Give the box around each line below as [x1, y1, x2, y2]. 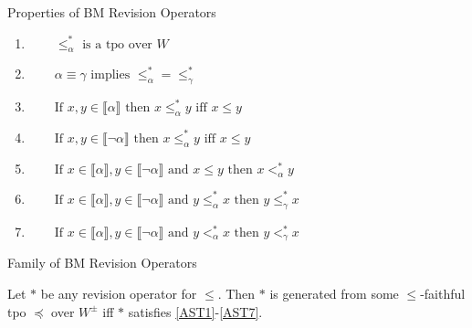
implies [90, 69, 131, 82]
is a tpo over [82, 37, 152, 51]
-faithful [420, 283, 466, 302]
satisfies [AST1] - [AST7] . [128, 302, 263, 321]
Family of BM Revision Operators [7, 253, 197, 272]
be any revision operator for [40, 283, 197, 302]
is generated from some [269, 283, 399, 302]
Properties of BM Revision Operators [7, 3, 216, 21]
